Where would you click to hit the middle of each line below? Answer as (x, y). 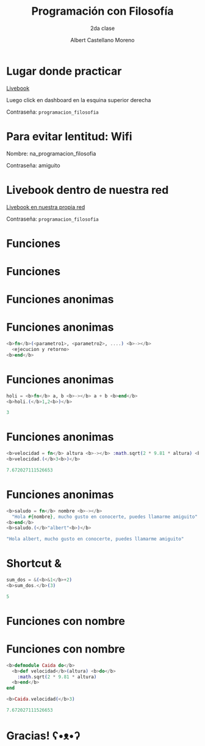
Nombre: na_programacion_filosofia (51, 153)
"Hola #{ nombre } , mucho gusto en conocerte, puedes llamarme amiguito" (105, 517)
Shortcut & (34, 563)
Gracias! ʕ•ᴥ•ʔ (43, 736)
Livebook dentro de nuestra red (88, 190)
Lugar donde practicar (64, 71)
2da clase (103, 28)
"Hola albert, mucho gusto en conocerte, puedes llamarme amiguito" (95, 539)
